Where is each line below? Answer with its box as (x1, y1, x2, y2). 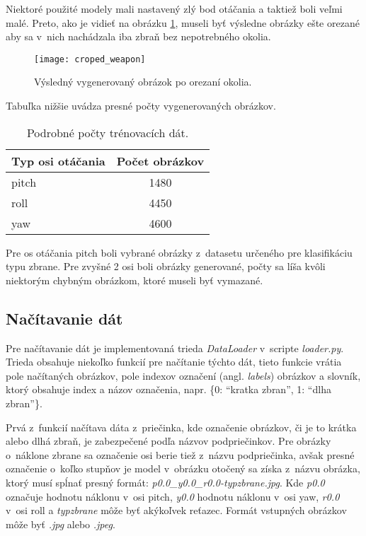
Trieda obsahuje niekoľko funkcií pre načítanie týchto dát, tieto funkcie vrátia (6, 354, 342, 369)
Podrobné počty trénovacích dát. (26, 124, 189, 141)
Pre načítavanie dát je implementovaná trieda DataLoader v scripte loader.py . (6, 340, 344, 355)
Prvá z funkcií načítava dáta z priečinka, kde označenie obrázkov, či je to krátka (6, 419, 357, 434)
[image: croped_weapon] (34, 54, 146, 64)
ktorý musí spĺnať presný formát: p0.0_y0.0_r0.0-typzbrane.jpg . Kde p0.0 (6, 474, 325, 489)
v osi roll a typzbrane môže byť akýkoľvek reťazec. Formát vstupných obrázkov (6, 503, 347, 518)
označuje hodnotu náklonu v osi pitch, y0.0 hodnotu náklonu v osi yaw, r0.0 (6, 489, 340, 503)
